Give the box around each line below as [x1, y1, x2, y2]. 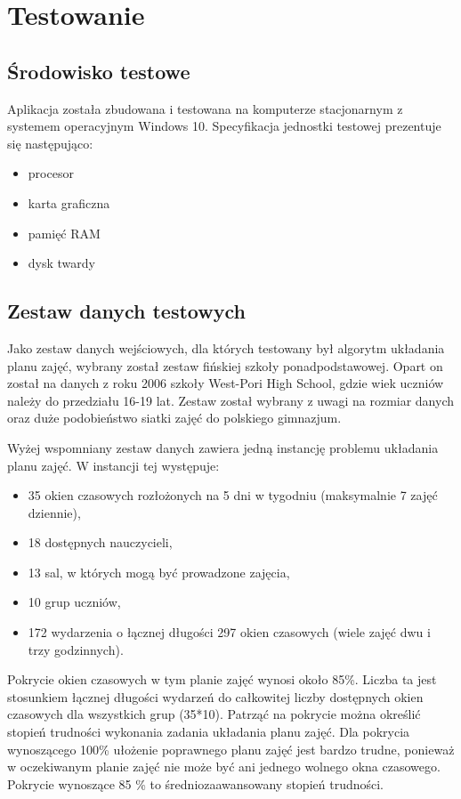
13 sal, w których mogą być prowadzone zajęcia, [28, 562, 290, 581]
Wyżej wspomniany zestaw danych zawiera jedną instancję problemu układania [7, 438, 439, 456]
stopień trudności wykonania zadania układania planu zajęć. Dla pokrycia [7, 722, 410, 741]
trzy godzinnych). [28, 640, 124, 658]
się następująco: [7, 133, 93, 152]
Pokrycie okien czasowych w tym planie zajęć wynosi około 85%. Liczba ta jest [7, 670, 437, 689]
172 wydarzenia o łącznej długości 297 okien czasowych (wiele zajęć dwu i [28, 623, 431, 642]
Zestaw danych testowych [7, 297, 246, 325]
